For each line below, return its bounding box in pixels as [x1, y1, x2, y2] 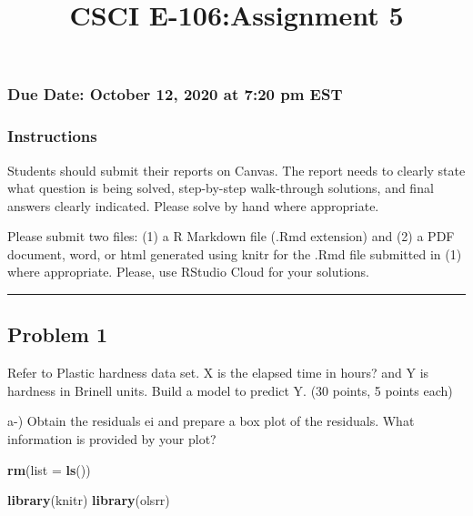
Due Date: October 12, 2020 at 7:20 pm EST [7, 83, 343, 106]
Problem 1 [7, 320, 107, 349]
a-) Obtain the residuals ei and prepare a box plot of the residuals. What [7, 411, 415, 430]
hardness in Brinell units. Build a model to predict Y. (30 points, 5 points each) [7, 380, 453, 400]
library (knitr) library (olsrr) [7, 491, 170, 510]
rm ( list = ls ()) [7, 460, 91, 479]
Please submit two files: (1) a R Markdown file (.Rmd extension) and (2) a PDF [7, 227, 455, 246]
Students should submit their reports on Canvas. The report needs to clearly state [7, 160, 466, 179]
